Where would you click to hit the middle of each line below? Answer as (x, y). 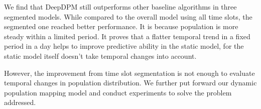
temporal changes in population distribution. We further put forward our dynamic (130, 83)
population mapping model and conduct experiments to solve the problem (118, 92)
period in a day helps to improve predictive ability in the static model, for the (124, 46)
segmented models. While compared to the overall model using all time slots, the (128, 16)
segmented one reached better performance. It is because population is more (121, 26)
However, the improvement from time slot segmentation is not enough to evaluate (129, 73)
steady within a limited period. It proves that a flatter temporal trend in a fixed (127, 36)
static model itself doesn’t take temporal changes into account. (100, 56)
